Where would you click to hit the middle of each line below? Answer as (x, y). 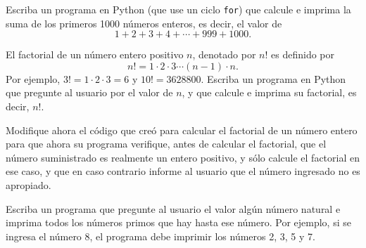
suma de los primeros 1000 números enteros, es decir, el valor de (144, 23)
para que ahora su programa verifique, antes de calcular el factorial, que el (166, 144)
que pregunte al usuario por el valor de (89, 92)
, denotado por (224, 54)
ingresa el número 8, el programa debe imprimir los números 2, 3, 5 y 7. (160, 236)
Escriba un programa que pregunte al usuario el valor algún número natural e (173, 208)
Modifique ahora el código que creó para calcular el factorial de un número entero (182, 130)
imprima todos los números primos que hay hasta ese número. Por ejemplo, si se (178, 222)
